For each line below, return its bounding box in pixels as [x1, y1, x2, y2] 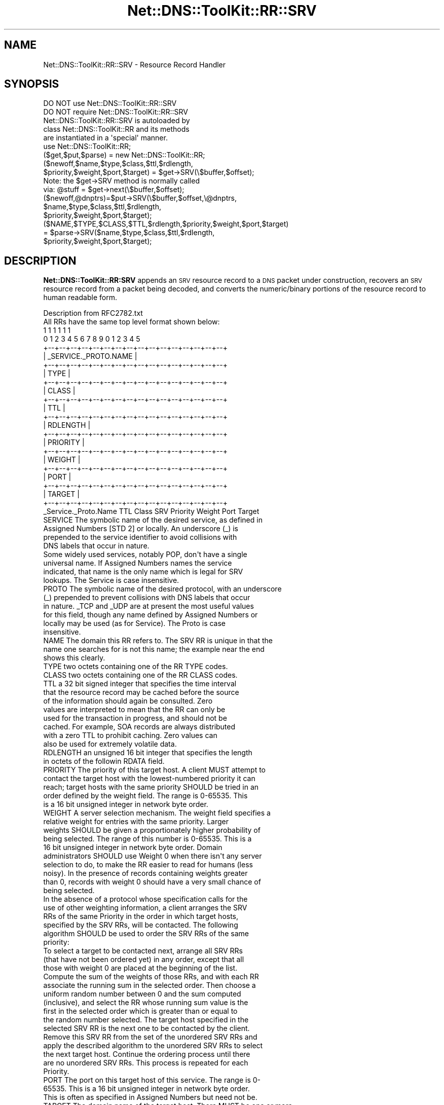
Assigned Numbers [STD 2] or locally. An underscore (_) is [43, 524, 238, 533]
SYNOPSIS [4, 78, 59, 91]
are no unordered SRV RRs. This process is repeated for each [43, 1058, 248, 1067]
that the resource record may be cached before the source [43, 688, 239, 697]
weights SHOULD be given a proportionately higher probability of [43, 826, 261, 835]
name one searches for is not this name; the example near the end [43, 645, 265, 654]
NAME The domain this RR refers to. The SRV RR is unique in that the [43, 636, 273, 645]
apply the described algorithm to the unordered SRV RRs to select [43, 1041, 263, 1050]
